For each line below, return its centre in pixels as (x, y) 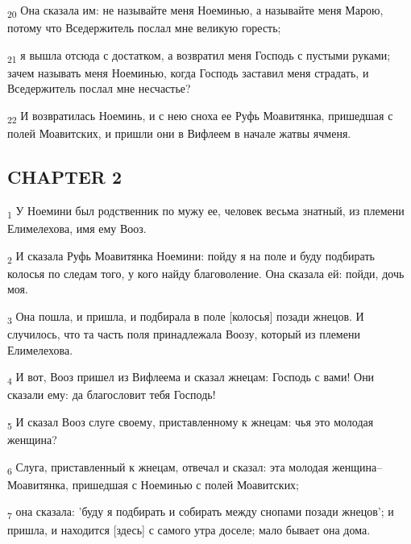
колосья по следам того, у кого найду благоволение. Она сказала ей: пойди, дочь (206, 273)
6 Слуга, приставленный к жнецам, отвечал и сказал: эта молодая (168, 467)
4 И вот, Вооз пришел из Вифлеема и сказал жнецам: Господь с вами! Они (191, 378)
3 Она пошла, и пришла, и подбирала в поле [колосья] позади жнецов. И (186, 317)
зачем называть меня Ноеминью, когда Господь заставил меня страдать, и (188, 72)
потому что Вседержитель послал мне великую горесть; (144, 28)
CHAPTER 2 (65, 177)
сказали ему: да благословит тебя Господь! (112, 395)
